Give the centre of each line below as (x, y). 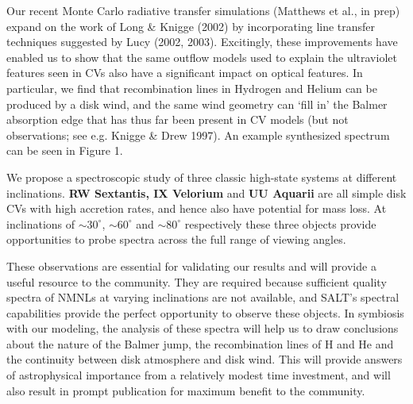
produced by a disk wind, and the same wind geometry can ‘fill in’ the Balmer (197, 104)
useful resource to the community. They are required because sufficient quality (197, 281)
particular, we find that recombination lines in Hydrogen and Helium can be (192, 88)
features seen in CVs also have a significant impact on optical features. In (185, 73)
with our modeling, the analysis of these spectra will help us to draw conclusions (203, 328)
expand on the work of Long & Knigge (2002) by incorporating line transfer (191, 26)
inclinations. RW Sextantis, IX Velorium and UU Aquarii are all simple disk (206, 192)
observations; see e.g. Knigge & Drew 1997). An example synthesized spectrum (198, 135)
